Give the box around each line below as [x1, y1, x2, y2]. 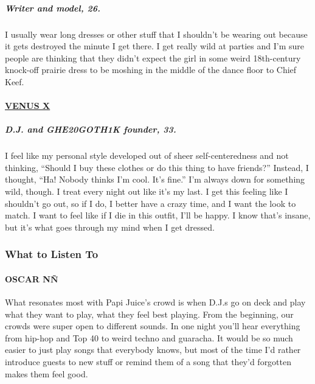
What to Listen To [5, 246, 99, 262]
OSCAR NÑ [5, 272, 58, 285]
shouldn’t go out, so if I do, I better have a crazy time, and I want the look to [5, 197, 296, 209]
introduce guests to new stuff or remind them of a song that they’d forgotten [5, 355, 292, 368]
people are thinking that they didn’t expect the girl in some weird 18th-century [5, 51, 301, 64]
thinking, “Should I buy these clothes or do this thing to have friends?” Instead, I [5, 161, 309, 173]
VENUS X [5, 99, 50, 112]
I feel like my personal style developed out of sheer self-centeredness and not [5, 149, 289, 162]
